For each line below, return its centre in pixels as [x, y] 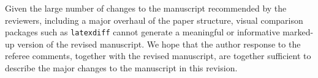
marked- [298, 32]
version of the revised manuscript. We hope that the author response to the [159, 44]
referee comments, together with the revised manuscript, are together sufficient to [158, 56]
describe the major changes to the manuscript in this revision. [121, 68]
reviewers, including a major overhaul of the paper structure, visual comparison [154, 20]
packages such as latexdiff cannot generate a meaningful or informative [142, 32]
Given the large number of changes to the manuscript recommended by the [146, 8]
